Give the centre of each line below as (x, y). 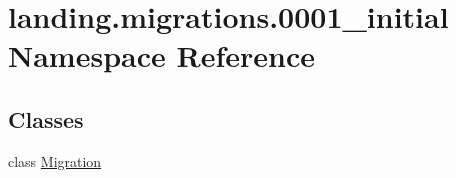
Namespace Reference (161, 55)
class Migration (55, 160)
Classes (46, 118)
